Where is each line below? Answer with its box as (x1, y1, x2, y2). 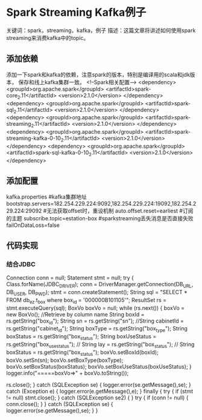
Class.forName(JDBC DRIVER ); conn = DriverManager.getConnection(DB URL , (6, 281, 194, 289)
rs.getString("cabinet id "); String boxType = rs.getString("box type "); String (6, 325, 188, 333)
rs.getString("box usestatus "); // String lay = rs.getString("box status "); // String (6, 341, 195, 349)
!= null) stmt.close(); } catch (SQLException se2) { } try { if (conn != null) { (6, 394, 189, 401)
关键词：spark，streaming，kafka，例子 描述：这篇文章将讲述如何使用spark (6, 27, 196, 34)
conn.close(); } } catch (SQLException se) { (6, 400, 113, 407)
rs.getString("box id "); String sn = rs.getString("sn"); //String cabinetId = (6, 317, 184, 326)
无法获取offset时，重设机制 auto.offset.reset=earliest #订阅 (46, 207, 194, 214)
